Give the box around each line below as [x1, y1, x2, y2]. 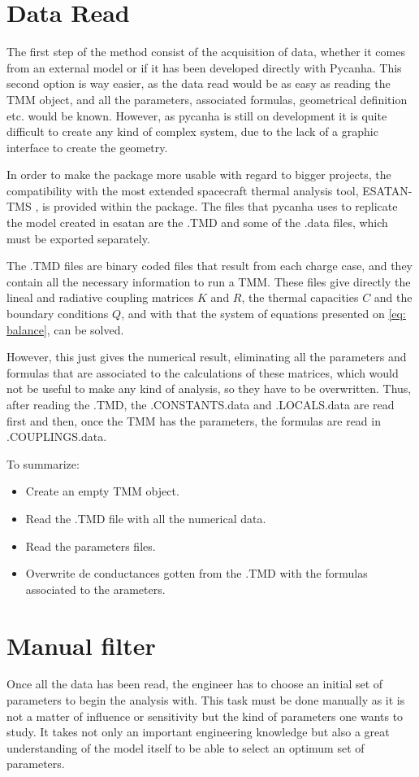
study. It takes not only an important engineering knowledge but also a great [6, 723, 390, 740]
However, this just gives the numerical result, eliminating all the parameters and [6, 348, 407, 365]
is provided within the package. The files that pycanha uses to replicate [41, 198, 398, 215]
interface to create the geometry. [6, 138, 168, 155]
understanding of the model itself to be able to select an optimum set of [6, 739, 365, 756]
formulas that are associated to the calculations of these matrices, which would [6, 364, 399, 381]
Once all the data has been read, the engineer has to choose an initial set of [6, 675, 383, 692]
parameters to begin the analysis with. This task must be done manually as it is [6, 692, 405, 709]
